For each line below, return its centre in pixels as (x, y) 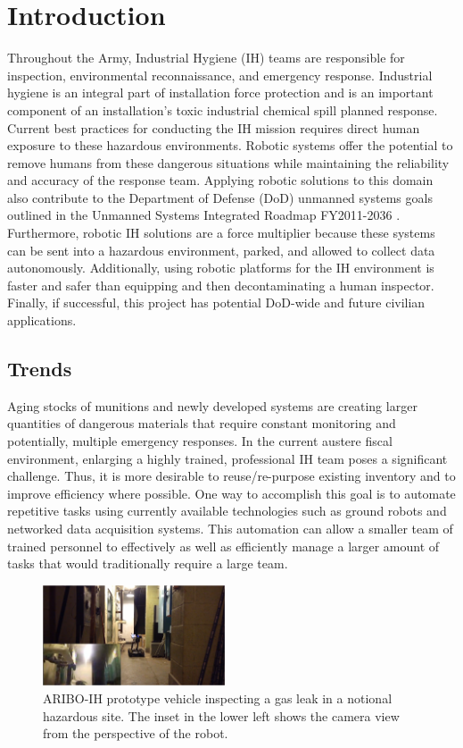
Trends (40, 369)
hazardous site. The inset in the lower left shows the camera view (221, 715)
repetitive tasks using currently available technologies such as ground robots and (227, 511)
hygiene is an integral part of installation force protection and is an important (220, 92)
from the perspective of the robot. (136, 733)
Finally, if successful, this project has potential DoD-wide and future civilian (216, 303)
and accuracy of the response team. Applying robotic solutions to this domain (220, 180)
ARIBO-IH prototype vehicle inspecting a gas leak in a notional (218, 698)
